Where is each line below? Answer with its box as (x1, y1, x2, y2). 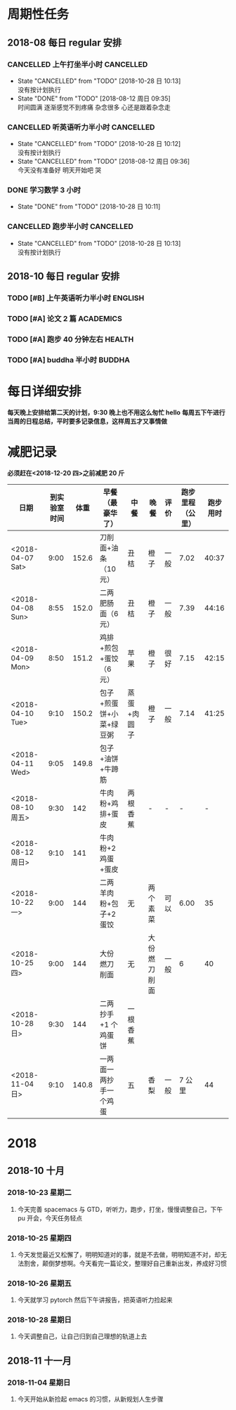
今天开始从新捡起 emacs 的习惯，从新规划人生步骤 (17, 1395, 164, 1404)
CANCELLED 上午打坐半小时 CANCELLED (7, 59, 148, 69)
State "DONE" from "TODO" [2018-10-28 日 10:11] (17, 202, 161, 211)
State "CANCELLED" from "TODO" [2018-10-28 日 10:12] (17, 140, 181, 148)
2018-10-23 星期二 (7, 1188, 72, 1198)
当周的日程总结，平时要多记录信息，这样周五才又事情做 (7, 417, 167, 425)
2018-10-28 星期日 (7, 1315, 72, 1325)
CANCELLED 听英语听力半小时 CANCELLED (7, 122, 155, 132)
